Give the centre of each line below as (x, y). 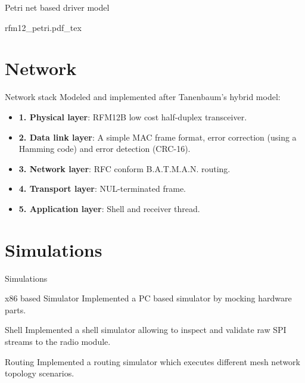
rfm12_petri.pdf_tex (43, 27)
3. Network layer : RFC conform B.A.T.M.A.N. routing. (125, 168)
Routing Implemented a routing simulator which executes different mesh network (152, 361)
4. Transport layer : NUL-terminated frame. (102, 189)
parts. (15, 309)
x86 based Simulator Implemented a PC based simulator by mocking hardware (148, 298)
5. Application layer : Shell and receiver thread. (109, 208)
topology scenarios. (40, 373)
